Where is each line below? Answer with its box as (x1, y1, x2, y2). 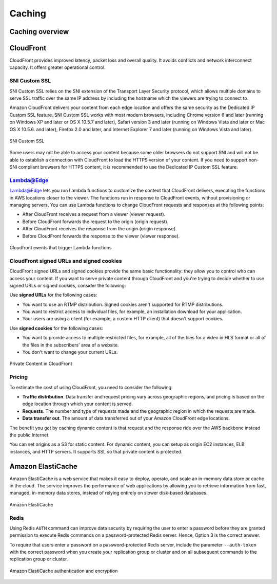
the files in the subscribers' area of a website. (22, 342, 119, 348)
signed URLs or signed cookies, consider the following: (9, 282, 126, 288)
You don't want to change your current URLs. (22, 349, 118, 355)
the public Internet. (9, 432, 50, 438)
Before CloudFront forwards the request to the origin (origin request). (22, 218, 169, 225)
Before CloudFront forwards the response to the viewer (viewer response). (22, 233, 180, 239)
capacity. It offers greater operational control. (9, 64, 106, 70)
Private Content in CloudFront (9, 360, 72, 367)
